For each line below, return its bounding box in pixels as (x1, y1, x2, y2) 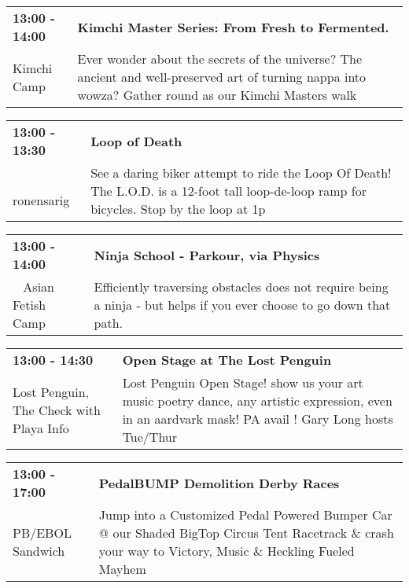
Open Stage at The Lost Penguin (122, 351, 332, 369)
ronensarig (13, 190, 70, 209)
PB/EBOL (13, 524, 72, 542)
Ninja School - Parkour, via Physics (94, 245, 320, 264)
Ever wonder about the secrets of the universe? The (77, 50, 363, 68)
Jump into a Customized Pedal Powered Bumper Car (98, 505, 392, 524)
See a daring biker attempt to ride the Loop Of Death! (90, 164, 392, 182)
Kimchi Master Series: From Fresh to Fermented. (77, 17, 389, 36)
